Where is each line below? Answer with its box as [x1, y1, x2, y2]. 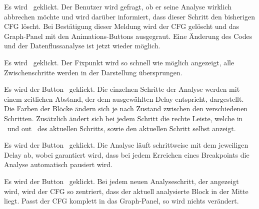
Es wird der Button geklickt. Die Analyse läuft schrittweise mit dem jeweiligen [4, 140, 248, 150]
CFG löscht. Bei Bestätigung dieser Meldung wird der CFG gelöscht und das [4, 21, 239, 31]
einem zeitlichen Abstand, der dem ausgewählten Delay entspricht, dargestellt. [4, 93, 244, 104]
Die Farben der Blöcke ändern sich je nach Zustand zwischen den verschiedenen [4, 103, 248, 114]
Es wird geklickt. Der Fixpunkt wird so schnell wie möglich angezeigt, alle [4, 57, 234, 67]
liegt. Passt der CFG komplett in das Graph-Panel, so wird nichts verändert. [4, 196, 239, 206]
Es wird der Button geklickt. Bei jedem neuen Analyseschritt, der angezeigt [4, 176, 239, 186]
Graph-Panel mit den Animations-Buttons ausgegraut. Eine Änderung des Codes [4, 30, 252, 41]
